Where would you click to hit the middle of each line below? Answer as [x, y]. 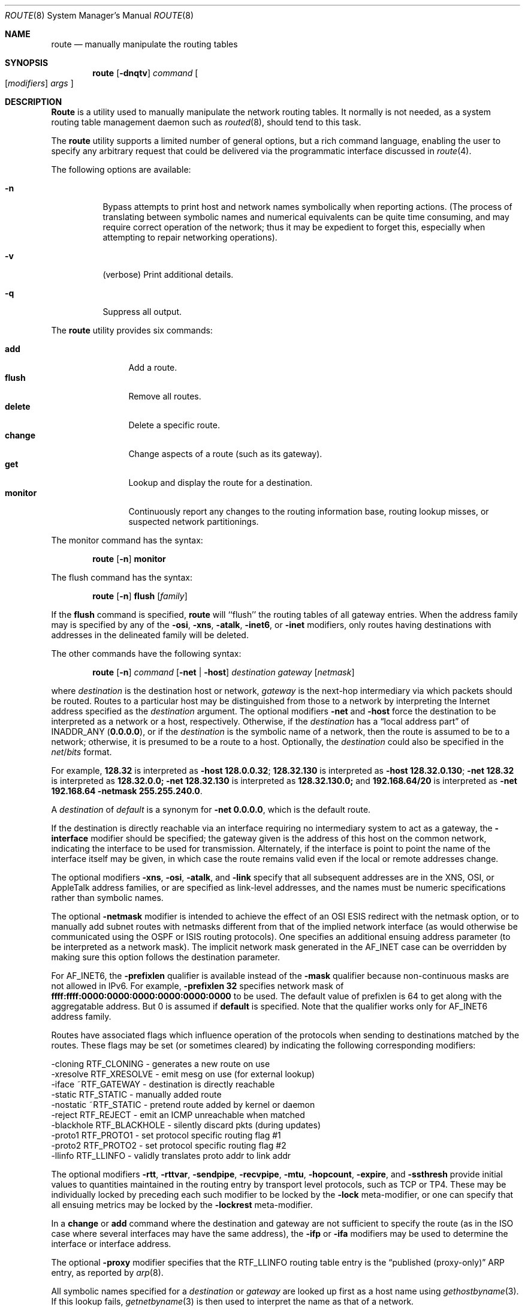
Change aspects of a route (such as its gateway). [225, 454]
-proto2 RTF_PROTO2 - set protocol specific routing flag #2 [169, 1145]
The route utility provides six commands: [132, 330]
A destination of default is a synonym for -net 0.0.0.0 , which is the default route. [211, 809]
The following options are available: [121, 169]
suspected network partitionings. [194, 522]
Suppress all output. [142, 312]
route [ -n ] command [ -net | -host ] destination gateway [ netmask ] [224, 672]
